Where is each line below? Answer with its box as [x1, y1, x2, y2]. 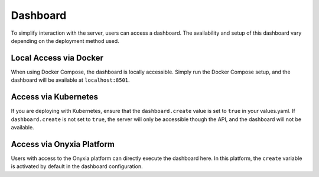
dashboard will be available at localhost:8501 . [11, 76, 130, 84]
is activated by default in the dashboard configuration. [11, 163, 143, 170]
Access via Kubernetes [11, 92, 99, 102]
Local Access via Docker [11, 53, 103, 63]
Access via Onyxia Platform [11, 139, 115, 149]
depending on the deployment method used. [11, 37, 119, 44]
